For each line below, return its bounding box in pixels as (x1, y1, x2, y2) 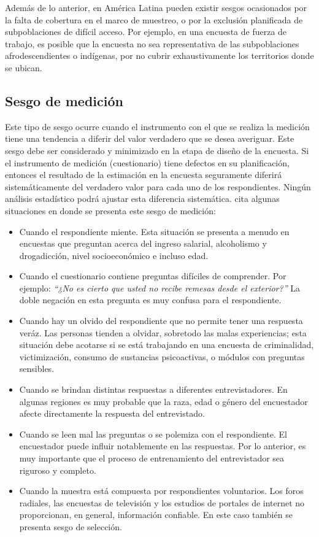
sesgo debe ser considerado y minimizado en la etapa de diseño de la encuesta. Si (5, 144, 309, 156)
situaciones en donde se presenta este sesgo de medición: (5, 204, 216, 217)
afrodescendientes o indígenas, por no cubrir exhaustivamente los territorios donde (5, 49, 314, 62)
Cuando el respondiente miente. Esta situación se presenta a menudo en (19, 225, 290, 238)
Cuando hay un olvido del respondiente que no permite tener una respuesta (19, 314, 303, 327)
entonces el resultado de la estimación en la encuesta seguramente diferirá (5, 168, 282, 181)
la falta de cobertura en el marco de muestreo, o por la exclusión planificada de (5, 13, 303, 26)
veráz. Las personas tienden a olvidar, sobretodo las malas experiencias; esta (19, 326, 307, 339)
